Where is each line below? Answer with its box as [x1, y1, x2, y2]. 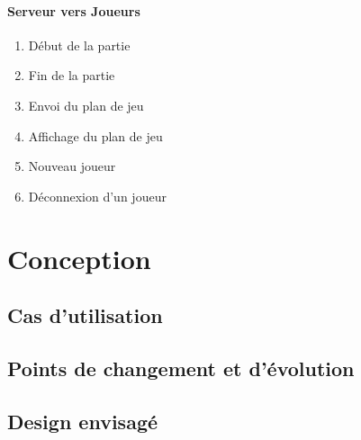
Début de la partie [28, 35, 131, 54]
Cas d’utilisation [7, 301, 163, 329]
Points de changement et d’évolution [7, 354, 355, 382]
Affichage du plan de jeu [28, 126, 163, 145]
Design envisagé [7, 407, 158, 435]
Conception [7, 239, 151, 276]
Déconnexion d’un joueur [28, 186, 167, 205]
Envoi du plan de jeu [28, 95, 144, 114]
